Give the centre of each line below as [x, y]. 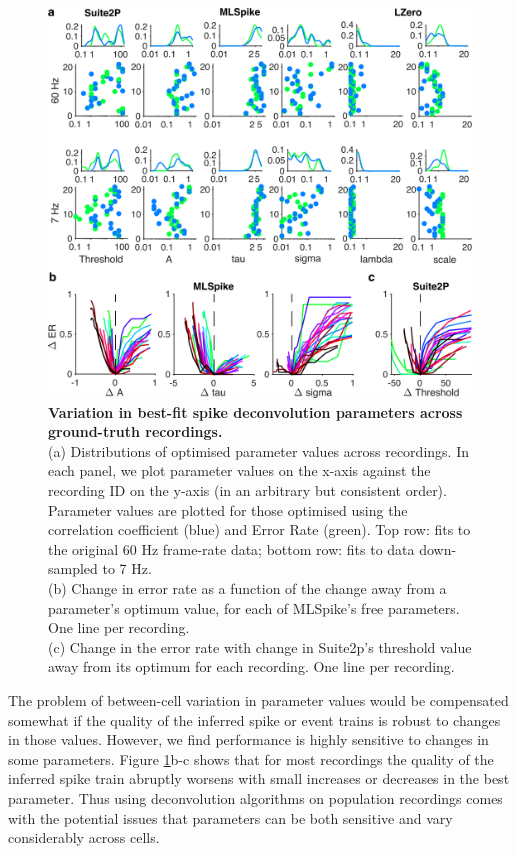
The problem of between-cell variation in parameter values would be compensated [258, 699]
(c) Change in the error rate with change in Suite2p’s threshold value [260, 646]
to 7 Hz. [127, 568]
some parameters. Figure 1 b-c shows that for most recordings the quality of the [251, 758]
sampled [73, 568]
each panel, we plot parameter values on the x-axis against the [239, 470]
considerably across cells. [84, 837]
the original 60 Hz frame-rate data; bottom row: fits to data [231, 548]
